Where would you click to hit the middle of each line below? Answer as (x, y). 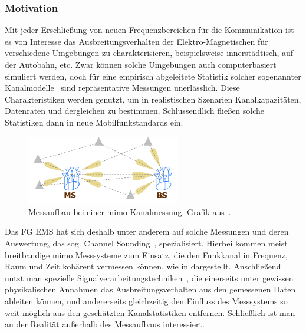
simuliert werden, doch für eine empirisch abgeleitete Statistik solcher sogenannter (153, 76)
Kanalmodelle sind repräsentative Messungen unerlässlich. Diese (122, 88)
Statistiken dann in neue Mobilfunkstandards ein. (94, 122)
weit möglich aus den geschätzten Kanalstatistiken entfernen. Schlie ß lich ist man (150, 312)
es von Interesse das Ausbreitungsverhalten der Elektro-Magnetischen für (136, 41)
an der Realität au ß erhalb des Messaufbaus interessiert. (105, 324)
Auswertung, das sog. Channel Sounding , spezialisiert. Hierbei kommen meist (146, 243)
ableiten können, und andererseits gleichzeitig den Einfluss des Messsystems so (146, 301)
